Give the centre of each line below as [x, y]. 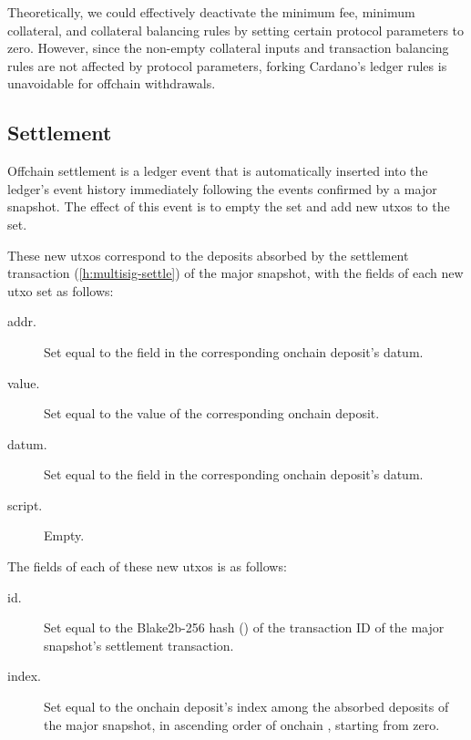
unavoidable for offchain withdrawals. [112, 83]
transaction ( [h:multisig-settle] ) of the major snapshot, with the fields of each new [235, 273]
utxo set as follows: [61, 290]
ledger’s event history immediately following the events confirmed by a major [222, 188]
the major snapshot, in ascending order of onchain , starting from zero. [242, 724]
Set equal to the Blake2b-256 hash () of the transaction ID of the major [244, 627]
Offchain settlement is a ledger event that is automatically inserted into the [218, 171]
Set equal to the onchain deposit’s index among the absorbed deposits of [246, 707]
